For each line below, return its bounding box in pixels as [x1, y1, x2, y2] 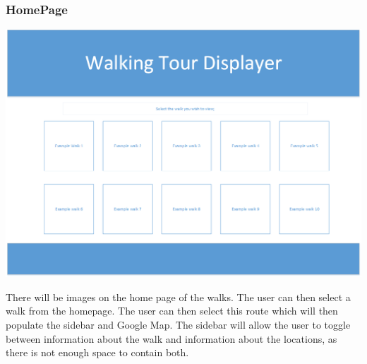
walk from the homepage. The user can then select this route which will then [6, 303, 338, 318]
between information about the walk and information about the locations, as [6, 331, 337, 346]
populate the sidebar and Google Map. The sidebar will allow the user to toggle [6, 317, 351, 331]
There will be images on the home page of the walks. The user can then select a [6, 289, 351, 304]
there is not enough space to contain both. [6, 345, 189, 360]
